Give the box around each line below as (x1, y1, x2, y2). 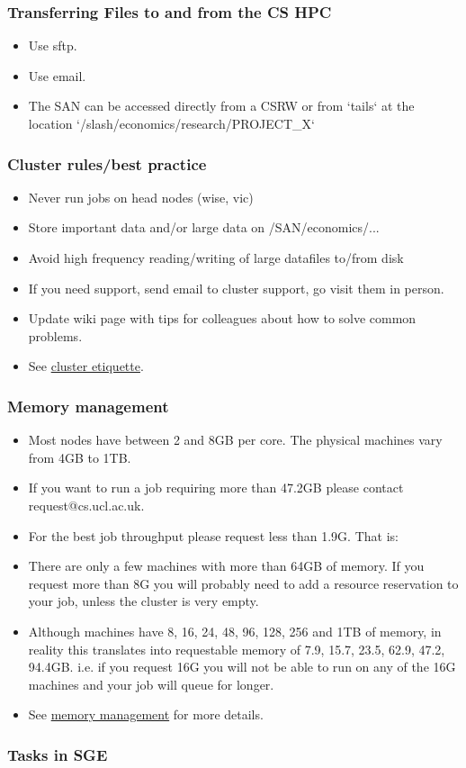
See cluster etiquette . (28, 357, 144, 375)
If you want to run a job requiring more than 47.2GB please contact (28, 478, 404, 497)
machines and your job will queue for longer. (28, 674, 274, 693)
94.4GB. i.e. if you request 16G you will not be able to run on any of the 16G (28, 657, 456, 676)
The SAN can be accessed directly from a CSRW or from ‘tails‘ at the (28, 96, 415, 115)
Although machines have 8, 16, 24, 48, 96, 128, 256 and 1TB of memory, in (28, 621, 442, 640)
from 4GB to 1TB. (28, 447, 131, 466)
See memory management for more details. (28, 705, 264, 724)
